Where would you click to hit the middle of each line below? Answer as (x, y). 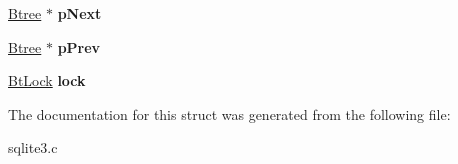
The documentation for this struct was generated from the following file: (229, 113)
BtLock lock (47, 80)
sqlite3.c (33, 147)
